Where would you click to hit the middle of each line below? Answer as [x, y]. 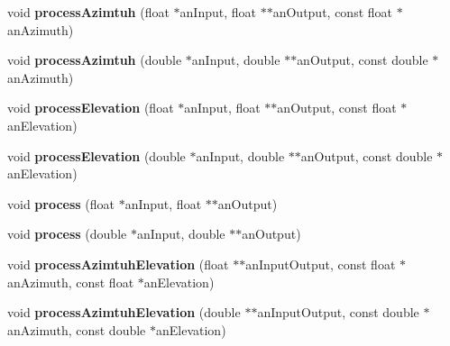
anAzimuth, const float [71, 282]
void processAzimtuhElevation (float [118, 264]
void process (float [61, 203]
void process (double [67, 234]
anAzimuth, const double [77, 329]
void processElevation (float [91, 108]
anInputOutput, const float [321, 264]
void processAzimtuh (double [95, 60]
